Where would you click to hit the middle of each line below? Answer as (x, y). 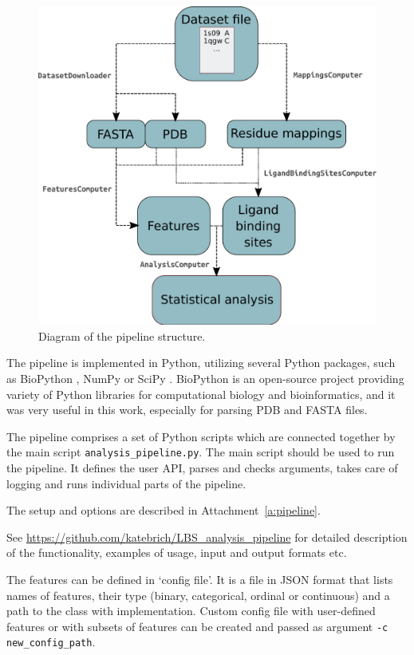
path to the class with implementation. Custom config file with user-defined (191, 611)
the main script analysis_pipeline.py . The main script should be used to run (201, 452)
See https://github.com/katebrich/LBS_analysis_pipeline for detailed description (207, 537)
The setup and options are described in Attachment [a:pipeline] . (164, 510)
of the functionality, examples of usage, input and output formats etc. (177, 552)
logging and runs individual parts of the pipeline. (126, 483)
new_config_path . (51, 642)
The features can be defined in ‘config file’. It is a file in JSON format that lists (200, 579)
